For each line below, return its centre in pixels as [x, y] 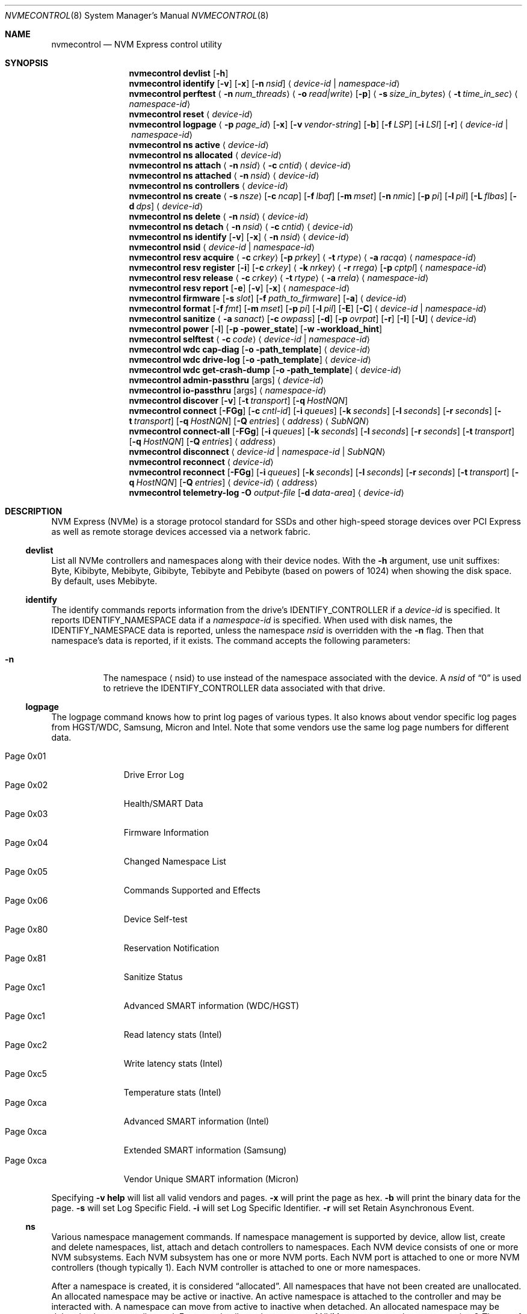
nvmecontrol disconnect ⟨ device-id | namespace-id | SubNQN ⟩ [257, 452]
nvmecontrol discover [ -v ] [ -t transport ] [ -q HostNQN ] [238, 400]
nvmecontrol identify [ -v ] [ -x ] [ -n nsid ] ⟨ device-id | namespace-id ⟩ [264, 83]
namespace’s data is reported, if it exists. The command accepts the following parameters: [231, 640]
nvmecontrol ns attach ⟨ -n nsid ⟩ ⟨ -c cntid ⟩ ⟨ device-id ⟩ [240, 165]
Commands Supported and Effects [192, 890]
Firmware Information [166, 832]
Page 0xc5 [26, 1074]
